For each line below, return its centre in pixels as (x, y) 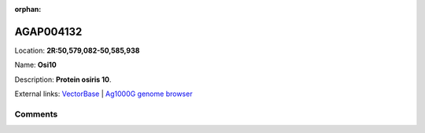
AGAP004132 (48, 31)
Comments (36, 114)
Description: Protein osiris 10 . (63, 79)
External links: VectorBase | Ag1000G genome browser (103, 94)
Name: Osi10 (35, 65)
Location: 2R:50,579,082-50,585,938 (77, 50)
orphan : (28, 9)
